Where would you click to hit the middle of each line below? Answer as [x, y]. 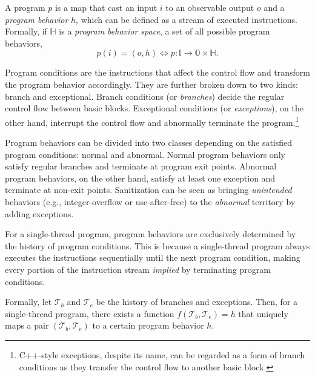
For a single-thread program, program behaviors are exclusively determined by [151, 234]
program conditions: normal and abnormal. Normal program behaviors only [145, 154]
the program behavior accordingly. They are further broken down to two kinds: [151, 84]
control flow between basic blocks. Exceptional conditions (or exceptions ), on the [154, 108]
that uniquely [263, 313]
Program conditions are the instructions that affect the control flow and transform [158, 72]
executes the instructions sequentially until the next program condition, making [153, 257]
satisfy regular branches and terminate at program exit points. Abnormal [141, 166]
